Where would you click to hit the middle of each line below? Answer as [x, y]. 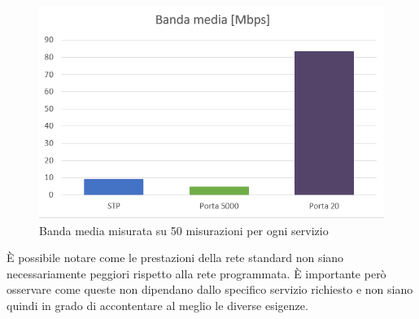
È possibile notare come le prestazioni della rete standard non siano [175, 258]
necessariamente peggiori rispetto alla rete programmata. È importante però [196, 273]
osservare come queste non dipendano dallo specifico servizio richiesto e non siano [210, 289]
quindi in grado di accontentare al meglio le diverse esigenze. [157, 306]
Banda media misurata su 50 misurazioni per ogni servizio [184, 230]
